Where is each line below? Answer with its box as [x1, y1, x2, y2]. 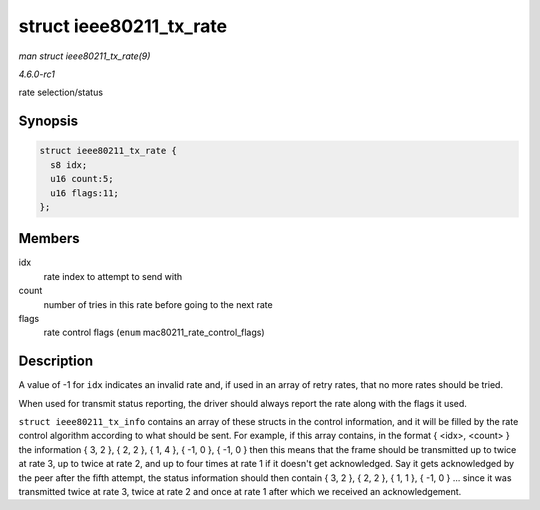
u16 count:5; [50, 173, 114, 185]
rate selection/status [18, 86, 104, 99]
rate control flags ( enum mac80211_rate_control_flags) [43, 326, 265, 339]
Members [18, 230, 80, 247]
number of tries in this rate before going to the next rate [43, 298, 274, 310]
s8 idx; [50, 159, 88, 170]
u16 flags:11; [50, 187, 120, 199]
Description [18, 353, 94, 370]
